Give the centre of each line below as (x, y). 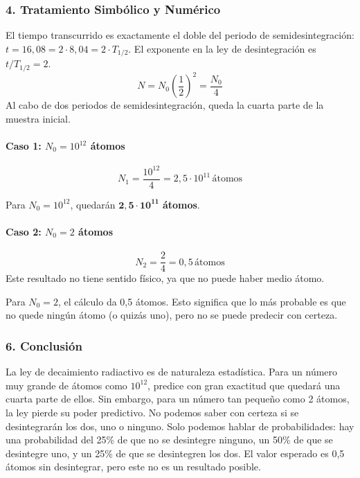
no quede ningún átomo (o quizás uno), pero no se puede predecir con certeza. (172, 315)
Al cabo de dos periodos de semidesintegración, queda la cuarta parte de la (165, 105)
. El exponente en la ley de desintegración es (222, 48)
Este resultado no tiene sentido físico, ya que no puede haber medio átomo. (165, 278)
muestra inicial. (38, 118)
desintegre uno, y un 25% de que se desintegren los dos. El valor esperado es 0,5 (175, 453)
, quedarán (93, 204)
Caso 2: (24, 231)
